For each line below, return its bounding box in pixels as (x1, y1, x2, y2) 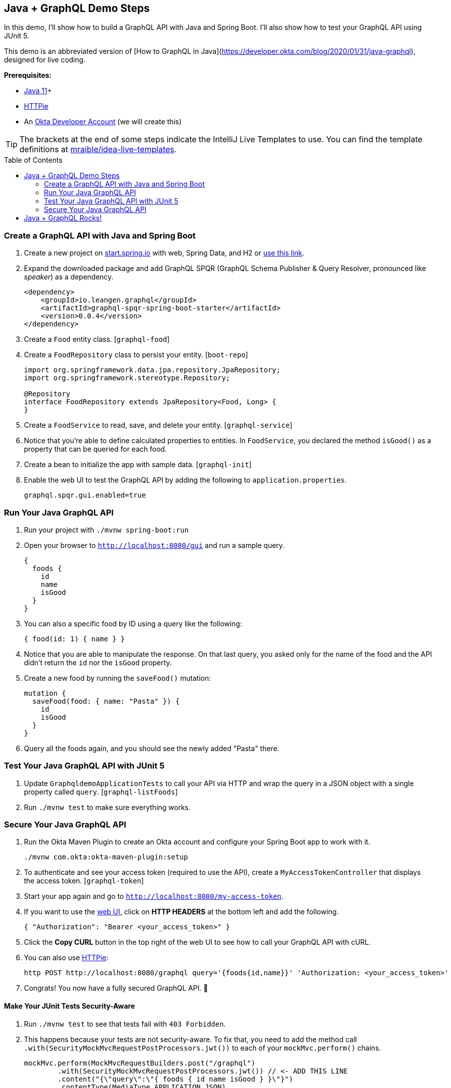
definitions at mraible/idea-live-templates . (19, 144, 177, 155)
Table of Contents (4, 156, 63, 165)
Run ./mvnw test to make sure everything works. (24, 803, 191, 812)
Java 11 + (24, 86, 52, 95)
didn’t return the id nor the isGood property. (24, 658, 172, 667)
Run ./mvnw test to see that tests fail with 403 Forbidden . (24, 1019, 226, 1028)
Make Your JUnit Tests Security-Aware (4, 1002, 135, 1011)
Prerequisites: (4, 71, 52, 80)
